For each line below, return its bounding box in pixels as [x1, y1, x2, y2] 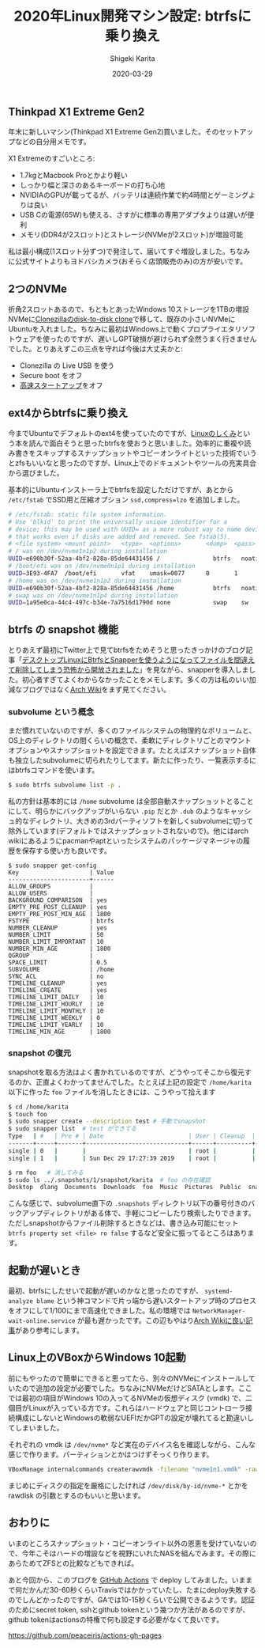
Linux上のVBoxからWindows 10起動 [8, 1351, 187, 1365]
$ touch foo [8, 1110, 47, 1118]
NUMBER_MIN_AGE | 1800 [8, 945, 111, 953]
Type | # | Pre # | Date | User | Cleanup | [8, 1132, 256, 1140]
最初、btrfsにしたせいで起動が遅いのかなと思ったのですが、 [8, 1286, 203, 1296]
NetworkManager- [192, 1307, 246, 1316]
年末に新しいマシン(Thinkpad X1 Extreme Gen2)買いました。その [8, 127, 219, 137]
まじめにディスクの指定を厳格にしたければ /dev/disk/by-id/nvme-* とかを [8, 1480, 248, 1490]
